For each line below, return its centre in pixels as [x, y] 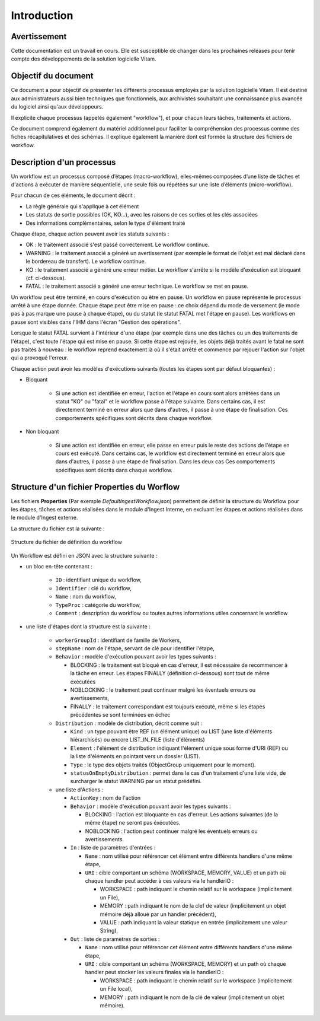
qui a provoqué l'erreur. [39, 358]
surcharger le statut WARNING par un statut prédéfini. [136, 781]
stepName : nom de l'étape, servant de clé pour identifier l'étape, [135, 648]
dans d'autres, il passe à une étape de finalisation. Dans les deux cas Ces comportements [165, 462]
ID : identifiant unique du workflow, [98, 580]
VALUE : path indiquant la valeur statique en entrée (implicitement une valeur [193, 922]
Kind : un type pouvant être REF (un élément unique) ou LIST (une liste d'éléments [171, 731]
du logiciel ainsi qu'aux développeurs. [57, 107]
